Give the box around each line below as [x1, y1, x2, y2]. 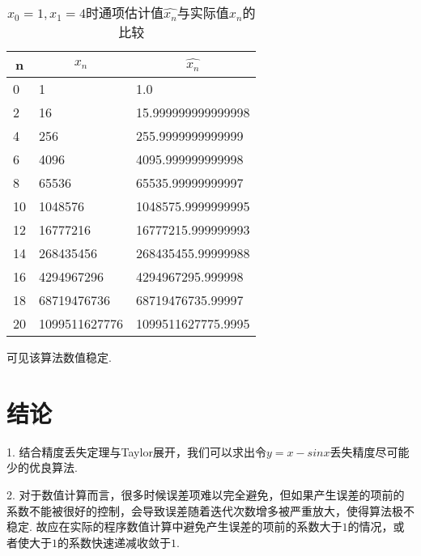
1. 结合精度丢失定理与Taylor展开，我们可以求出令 [6, 443, 266, 460]
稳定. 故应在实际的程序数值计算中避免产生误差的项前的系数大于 [6, 518, 342, 535]
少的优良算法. [6, 459, 78, 476]
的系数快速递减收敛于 [57, 533, 171, 550]
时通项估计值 [86, 3, 164, 22]
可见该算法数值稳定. [6, 349, 112, 365]
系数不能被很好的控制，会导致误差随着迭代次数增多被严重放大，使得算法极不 [6, 502, 415, 519]
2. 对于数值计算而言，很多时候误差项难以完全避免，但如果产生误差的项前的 [6, 486, 405, 503]
